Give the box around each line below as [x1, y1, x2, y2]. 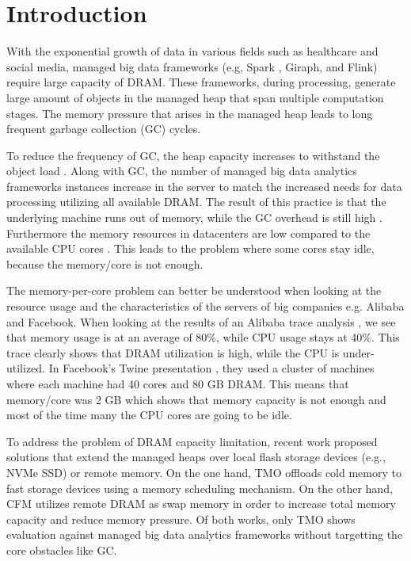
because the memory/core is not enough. [6, 255, 204, 272]
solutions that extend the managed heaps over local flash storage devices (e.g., [6, 448, 386, 465]
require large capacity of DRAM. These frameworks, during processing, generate [6, 74, 396, 90]
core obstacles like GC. [6, 541, 117, 558]
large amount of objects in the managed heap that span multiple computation [6, 89, 384, 105]
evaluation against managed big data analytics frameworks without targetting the [6, 526, 403, 543]
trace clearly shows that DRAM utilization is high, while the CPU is [6, 344, 340, 361]
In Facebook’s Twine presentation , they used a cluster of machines [48, 360, 375, 376]
